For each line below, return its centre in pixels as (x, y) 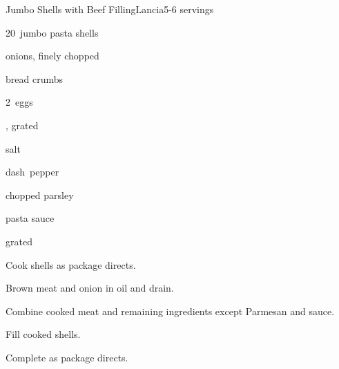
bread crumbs (34, 78)
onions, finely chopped (52, 56)
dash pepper (32, 172)
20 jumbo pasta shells (52, 32)
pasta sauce (30, 218)
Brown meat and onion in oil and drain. (90, 288)
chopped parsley (40, 195)
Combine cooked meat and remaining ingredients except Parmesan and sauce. (170, 311)
